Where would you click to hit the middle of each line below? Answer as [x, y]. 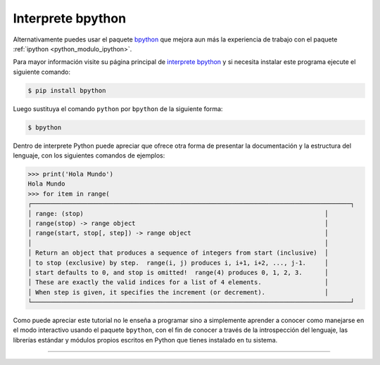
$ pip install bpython [67, 90]
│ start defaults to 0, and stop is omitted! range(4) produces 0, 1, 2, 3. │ [178, 272]
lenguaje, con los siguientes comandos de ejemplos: [89, 155]
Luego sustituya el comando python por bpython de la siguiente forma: [118, 108]
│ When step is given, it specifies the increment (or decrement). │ [178, 292]
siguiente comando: [42, 72]
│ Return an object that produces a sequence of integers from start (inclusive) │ [178, 253]
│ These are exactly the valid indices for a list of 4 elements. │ [178, 282]
